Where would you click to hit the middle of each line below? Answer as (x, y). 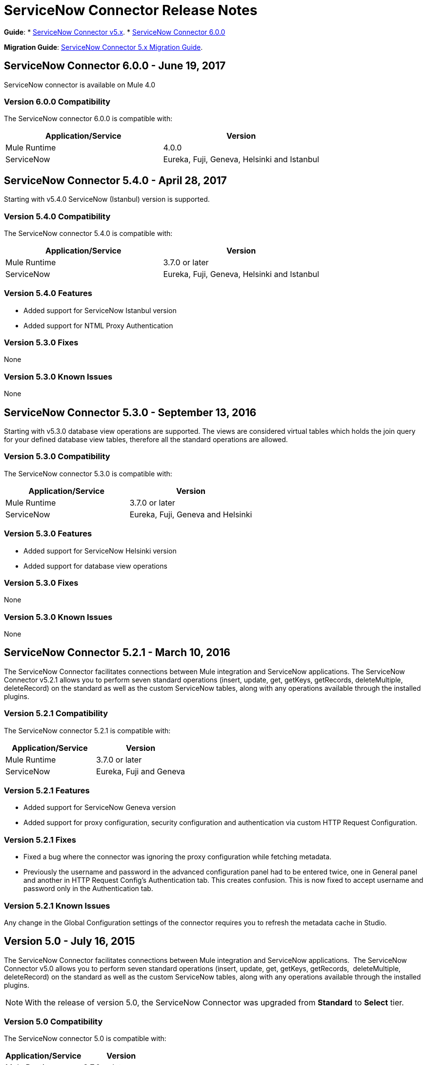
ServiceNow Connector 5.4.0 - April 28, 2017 (115, 180)
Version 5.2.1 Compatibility (56, 714)
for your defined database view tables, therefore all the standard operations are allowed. (146, 440)
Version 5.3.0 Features (48, 534)
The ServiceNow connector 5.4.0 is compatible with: (88, 233)
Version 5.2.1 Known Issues (57, 905)
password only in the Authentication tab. (88, 889)
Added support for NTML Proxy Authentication (98, 325)
